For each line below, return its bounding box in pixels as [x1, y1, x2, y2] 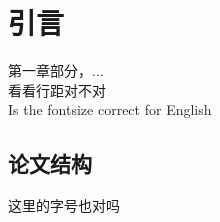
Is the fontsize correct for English [8, 99, 212, 120]
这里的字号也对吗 [8, 195, 120, 216]
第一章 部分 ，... [8, 60, 104, 81]
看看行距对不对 [8, 79, 106, 100]
